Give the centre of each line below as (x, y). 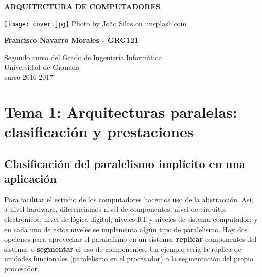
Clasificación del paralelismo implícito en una (125, 163)
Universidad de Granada (42, 67)
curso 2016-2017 (29, 77)
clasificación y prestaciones (99, 131)
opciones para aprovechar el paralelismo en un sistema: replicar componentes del (130, 239)
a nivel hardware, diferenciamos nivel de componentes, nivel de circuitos (115, 209)
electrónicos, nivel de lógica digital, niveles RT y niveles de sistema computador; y (131, 219)
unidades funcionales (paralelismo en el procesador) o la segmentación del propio (129, 259)
